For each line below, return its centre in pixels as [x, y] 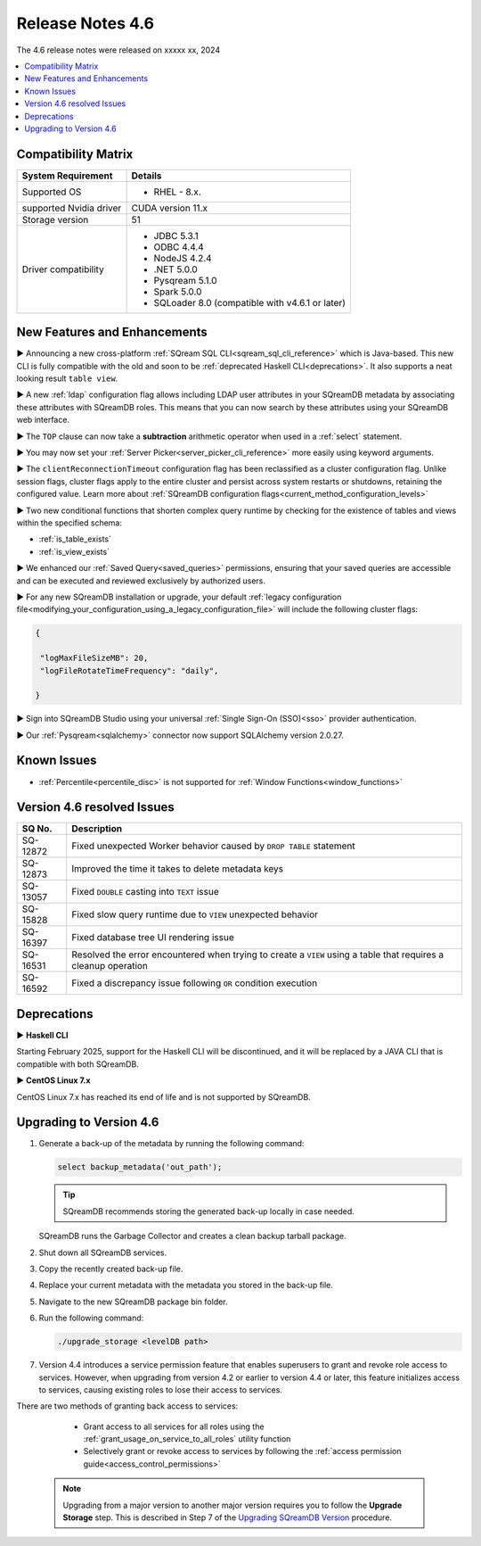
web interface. [43, 420]
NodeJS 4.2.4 [183, 258]
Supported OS [52, 192]
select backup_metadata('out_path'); [140, 1167]
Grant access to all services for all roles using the [174, 1426]
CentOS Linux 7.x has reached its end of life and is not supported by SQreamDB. [163, 1096]
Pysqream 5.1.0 [185, 280]
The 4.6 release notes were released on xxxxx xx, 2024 [118, 50]
